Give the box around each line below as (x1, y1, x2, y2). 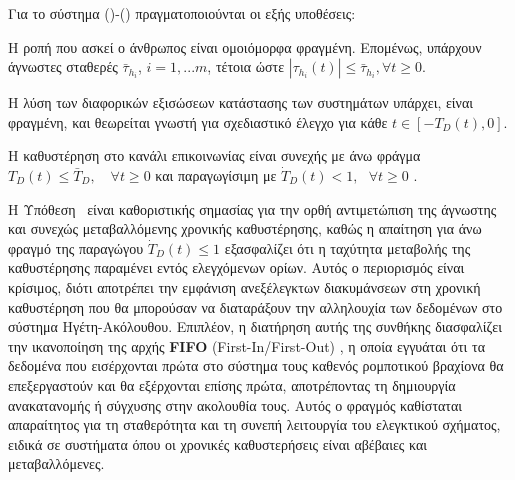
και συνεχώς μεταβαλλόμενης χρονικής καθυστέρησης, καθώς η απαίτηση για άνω (8, 218, 482, 239)
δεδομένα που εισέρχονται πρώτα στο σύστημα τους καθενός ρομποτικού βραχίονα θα (8, 355, 504, 376)
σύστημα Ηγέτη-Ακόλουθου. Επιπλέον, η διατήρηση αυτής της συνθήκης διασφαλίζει (8, 316, 502, 337)
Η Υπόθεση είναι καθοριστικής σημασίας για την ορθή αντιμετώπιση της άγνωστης (8, 198, 497, 219)
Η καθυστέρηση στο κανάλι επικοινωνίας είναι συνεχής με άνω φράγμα (8, 145, 421, 166)
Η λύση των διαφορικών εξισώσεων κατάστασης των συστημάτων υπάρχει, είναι (8, 92, 474, 113)
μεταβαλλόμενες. (8, 453, 105, 474)
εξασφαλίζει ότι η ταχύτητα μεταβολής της (224, 237, 471, 258)
